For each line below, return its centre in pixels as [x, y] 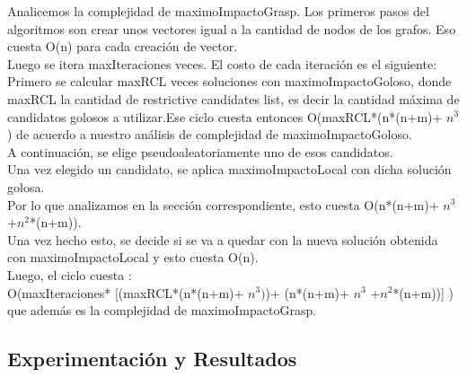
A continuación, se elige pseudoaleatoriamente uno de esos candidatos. [200, 151]
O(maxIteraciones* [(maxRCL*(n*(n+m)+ [126, 292]
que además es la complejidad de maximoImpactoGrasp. [162, 310]
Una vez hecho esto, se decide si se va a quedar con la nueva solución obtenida [223, 239]
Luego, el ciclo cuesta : [70, 274]
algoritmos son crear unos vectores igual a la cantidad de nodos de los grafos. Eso [232, 28]
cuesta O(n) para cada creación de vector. [123, 46]
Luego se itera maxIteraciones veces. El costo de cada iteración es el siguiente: [222, 63]
